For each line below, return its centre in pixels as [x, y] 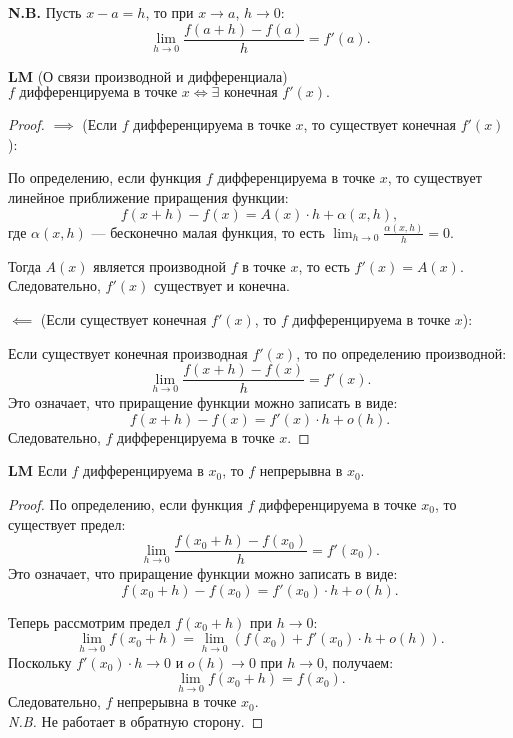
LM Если [37, 470]
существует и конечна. [221, 285]
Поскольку [40, 661]
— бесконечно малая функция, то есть [208, 231]
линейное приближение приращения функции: [148, 197]
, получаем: [359, 661]
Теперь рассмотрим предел [89, 621]
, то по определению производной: [401, 352]
